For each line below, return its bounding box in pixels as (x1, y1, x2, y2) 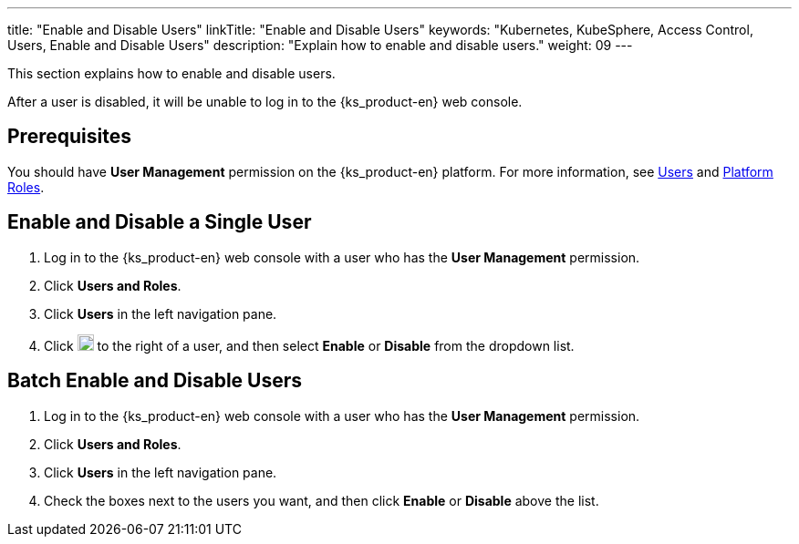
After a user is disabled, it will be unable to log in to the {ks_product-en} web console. (7, 94, 523, 109)
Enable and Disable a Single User (7, 210, 312, 234)
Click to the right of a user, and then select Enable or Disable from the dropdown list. (44, 337, 575, 354)
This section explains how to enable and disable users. (7, 66, 336, 81)
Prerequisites (7, 125, 131, 149)
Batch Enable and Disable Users (7, 369, 303, 393)
